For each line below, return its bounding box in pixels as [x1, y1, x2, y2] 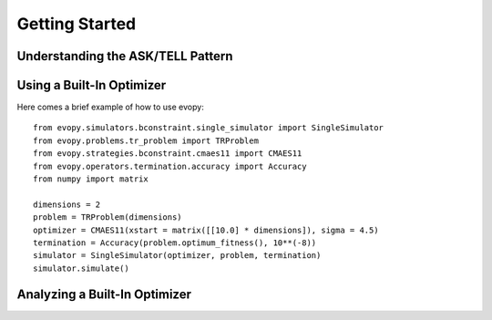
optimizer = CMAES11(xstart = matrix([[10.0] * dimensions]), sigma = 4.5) [33, 224, 379, 235]
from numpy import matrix [33, 174, 149, 184]
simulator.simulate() [33, 263, 129, 274]
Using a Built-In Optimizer [16, 77, 167, 93]
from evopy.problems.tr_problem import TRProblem [33, 135, 260, 146]
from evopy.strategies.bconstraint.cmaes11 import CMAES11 [33, 149, 302, 159]
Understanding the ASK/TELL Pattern [16, 48, 233, 64]
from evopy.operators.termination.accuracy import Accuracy [33, 160, 307, 171]
